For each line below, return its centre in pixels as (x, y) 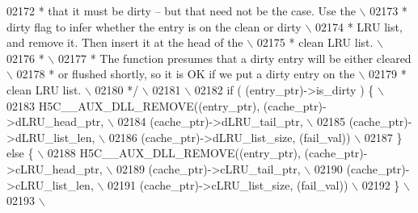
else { (20, 153)
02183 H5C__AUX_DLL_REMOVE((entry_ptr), (133, 105)
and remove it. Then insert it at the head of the (125, 42)
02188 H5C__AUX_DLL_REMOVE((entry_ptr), (174, 153)
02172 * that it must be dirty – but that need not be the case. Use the (181, 10)
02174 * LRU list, (359, 26)
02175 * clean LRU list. (315, 42)
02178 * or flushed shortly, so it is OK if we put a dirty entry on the (186, 74)
